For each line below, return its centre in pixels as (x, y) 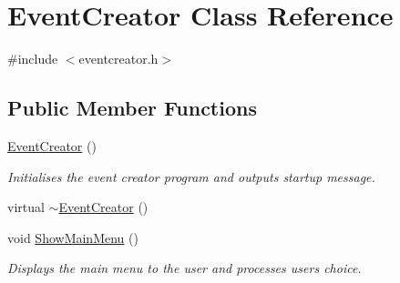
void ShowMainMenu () (73, 237)
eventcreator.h (118, 59)
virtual (26, 207)
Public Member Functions (132, 108)
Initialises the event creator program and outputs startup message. (191, 176)
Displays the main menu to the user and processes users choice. (185, 268)
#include (33, 59)
